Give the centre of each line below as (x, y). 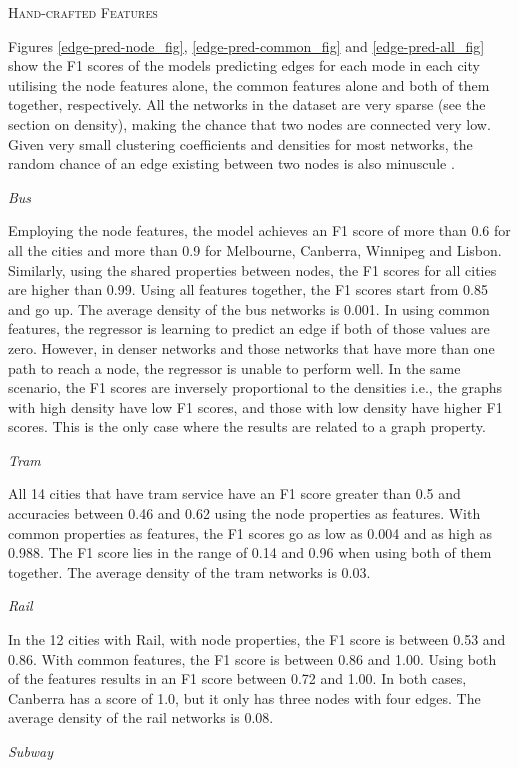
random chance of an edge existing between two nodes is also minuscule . (231, 163)
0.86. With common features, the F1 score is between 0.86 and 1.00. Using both (252, 658)
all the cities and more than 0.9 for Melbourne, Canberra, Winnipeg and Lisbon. (255, 249)
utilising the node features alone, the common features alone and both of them (249, 84)
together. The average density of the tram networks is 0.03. (189, 571)
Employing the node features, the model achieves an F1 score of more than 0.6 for (259, 230)
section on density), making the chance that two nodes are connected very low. (249, 123)
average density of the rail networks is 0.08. (141, 717)
